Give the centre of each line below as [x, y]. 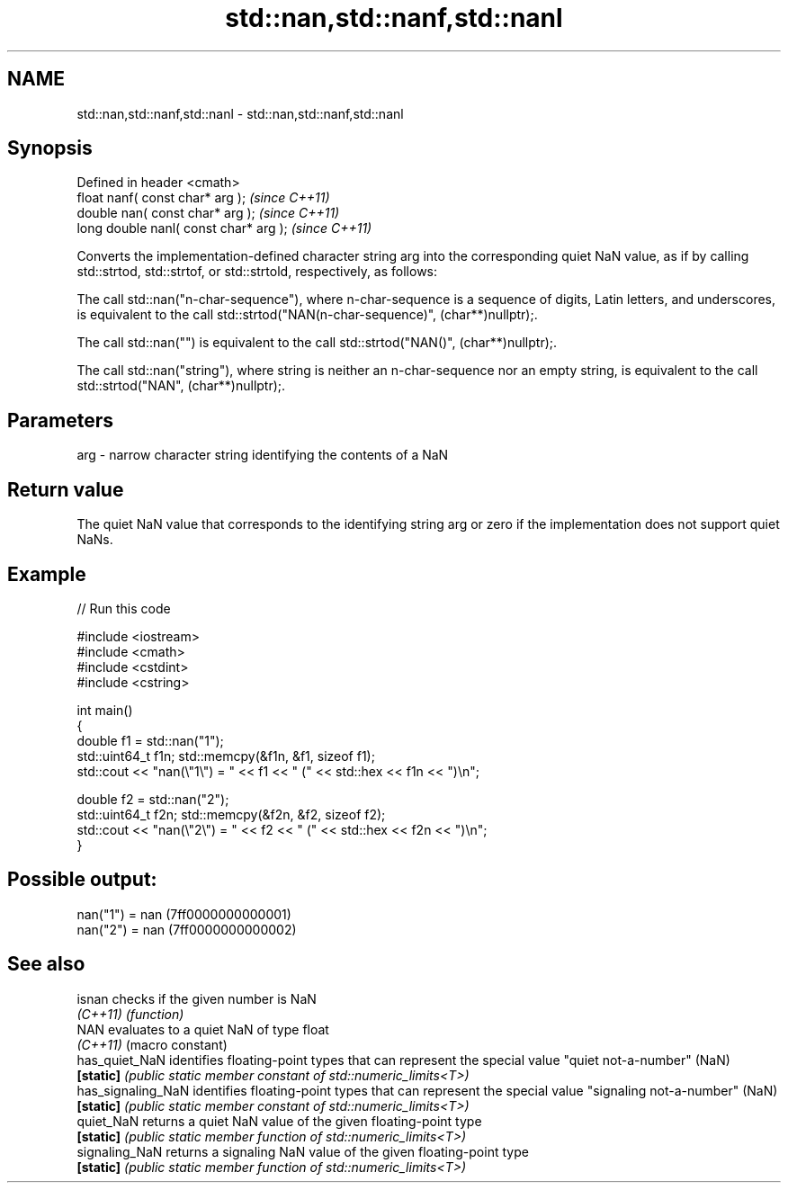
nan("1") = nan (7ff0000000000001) [184, 914]
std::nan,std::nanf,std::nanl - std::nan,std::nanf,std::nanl [240, 113]
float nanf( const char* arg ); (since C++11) [203, 198]
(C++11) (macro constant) [152, 1044]
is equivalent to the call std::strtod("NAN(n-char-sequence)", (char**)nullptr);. [307, 315]
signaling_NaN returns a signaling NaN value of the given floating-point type [303, 1151]
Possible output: [82, 880]
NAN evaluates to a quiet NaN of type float [203, 1029]
